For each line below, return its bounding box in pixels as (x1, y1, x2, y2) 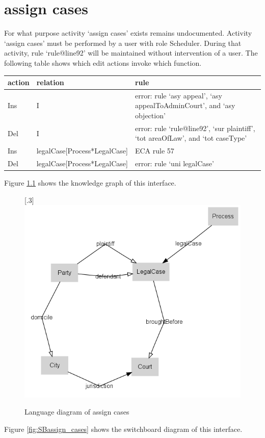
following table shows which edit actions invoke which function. (4, 57, 202, 68)
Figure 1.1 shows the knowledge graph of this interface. (4, 177, 176, 188)
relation (36, 77, 64, 87)
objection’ (135, 110, 166, 121)
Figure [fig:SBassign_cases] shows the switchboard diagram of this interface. (4, 424, 243, 434)
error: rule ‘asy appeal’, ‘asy (135, 90, 222, 100)
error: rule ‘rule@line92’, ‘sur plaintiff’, (135, 122, 255, 133)
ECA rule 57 (135, 145, 174, 156)
